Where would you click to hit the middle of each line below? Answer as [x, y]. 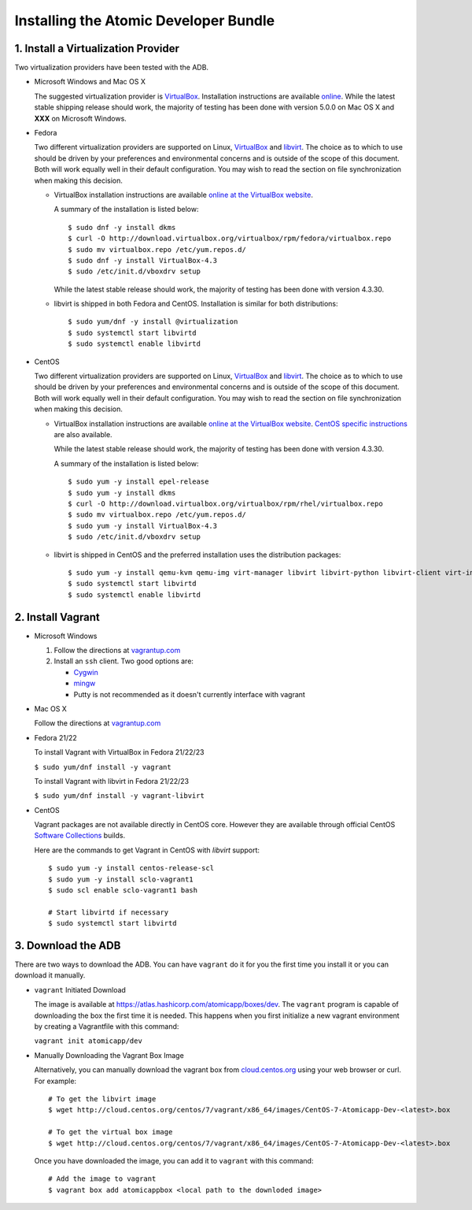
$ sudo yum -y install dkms [122, 493]
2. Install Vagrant [57, 617]
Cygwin [86, 672]
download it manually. [50, 975]
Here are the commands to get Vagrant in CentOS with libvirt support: [147, 850]
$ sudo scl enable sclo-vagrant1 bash [123, 891]
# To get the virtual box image [111, 1132]
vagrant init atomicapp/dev [88, 1041]
